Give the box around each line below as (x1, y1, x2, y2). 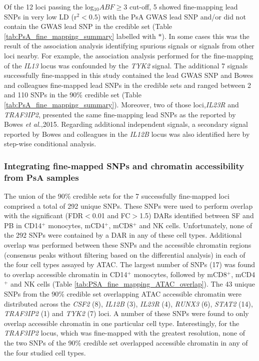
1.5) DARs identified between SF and (139, 210, 254, 221)
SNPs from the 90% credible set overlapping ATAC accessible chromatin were (4, 288, 242, 299)
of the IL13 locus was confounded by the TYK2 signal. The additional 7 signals (4, 60, 248, 70)
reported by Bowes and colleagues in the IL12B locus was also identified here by (4, 128, 250, 139)
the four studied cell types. (4, 347, 86, 358)
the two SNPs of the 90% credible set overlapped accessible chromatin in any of (4, 337, 248, 348)
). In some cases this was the (161, 30, 249, 41)
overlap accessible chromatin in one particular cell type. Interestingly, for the (4, 318, 239, 328)
